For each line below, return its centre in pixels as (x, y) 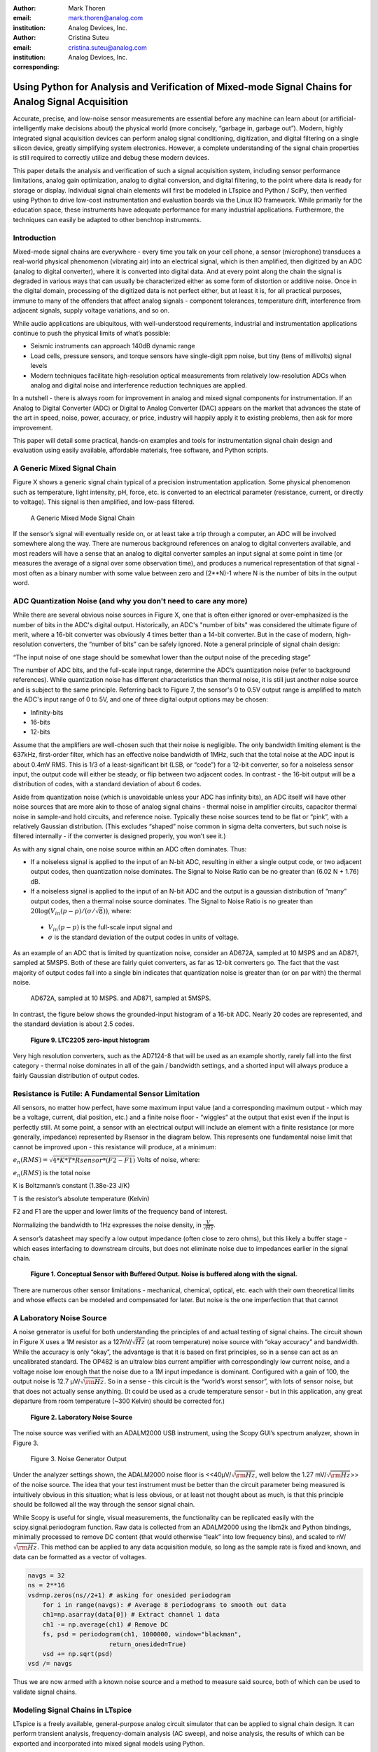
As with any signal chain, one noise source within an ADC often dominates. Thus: (130, 849)
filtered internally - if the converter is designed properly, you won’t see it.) (119, 836)
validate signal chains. (45, 1692)
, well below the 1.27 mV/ (291, 1474)
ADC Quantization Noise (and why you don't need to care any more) (130, 601)
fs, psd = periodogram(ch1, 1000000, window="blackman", (142, 1634)
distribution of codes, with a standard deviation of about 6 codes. (107, 784)
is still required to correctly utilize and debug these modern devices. (111, 158)
